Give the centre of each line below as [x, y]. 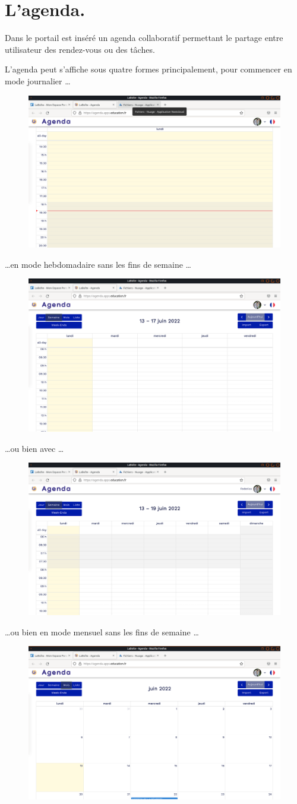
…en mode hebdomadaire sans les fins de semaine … [98, 264]
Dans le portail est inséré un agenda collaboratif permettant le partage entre [144, 38]
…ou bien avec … [34, 448]
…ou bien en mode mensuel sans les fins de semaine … [102, 632]
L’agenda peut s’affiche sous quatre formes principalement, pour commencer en [148, 69]
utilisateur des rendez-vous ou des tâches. [80, 49]
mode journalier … [38, 80]
